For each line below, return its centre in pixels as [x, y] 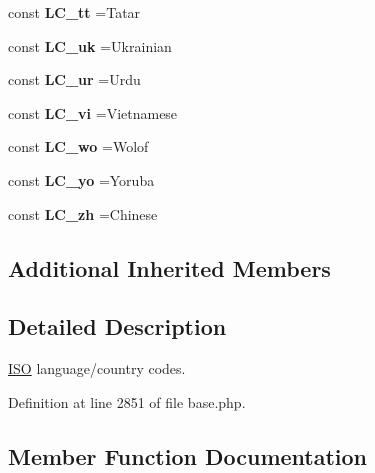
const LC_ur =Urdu [74, 79]
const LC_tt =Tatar [74, 12]
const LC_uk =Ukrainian [90, 45]
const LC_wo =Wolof [78, 146]
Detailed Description [117, 326]
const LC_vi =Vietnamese [93, 112]
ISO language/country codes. [97, 368]
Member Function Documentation [188, 455]
